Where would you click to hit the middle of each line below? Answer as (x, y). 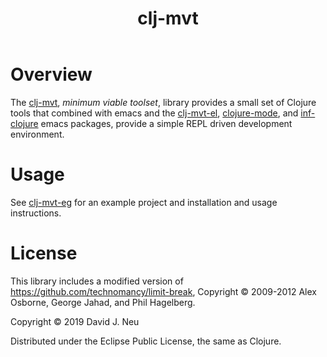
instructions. (36, 213)
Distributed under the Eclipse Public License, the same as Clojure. (146, 341)
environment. (37, 134)
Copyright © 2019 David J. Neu (75, 321)
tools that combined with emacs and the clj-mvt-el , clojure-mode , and (154, 113)
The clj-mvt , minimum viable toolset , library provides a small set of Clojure (163, 102)
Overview (51, 74)
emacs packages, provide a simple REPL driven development (166, 123)
